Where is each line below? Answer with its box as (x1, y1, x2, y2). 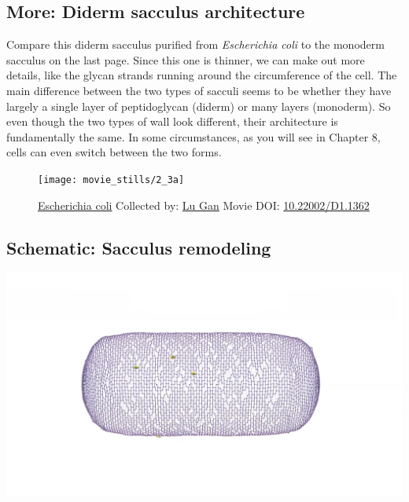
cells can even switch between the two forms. (6, 144, 222, 160)
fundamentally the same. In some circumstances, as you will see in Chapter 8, (6, 128, 381, 145)
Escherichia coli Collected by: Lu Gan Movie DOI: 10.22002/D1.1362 (38, 196, 370, 213)
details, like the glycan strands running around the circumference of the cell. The (6, 67, 397, 83)
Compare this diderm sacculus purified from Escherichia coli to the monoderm (6, 36, 385, 53)
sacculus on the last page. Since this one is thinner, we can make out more (6, 51, 365, 68)
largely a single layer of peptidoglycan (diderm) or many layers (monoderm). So (6, 97, 391, 114)
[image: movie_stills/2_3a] (38, 174, 185, 185)
